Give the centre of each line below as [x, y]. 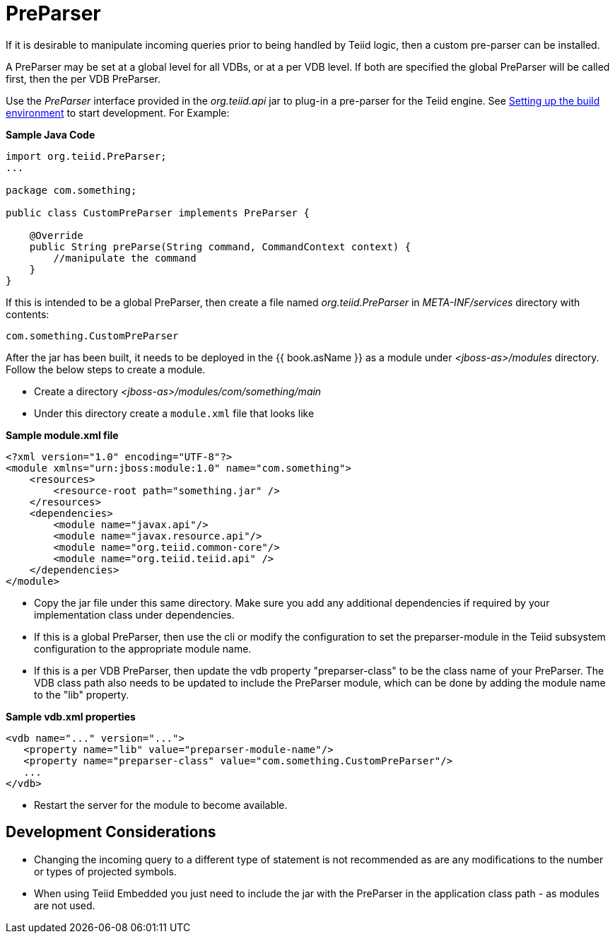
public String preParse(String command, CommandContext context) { [220, 246]
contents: [28, 314]
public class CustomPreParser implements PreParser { [158, 212]
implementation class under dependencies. [134, 614]
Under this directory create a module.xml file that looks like [174, 413]
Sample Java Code [51, 134]
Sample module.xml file [62, 435]
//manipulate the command [125, 258]
